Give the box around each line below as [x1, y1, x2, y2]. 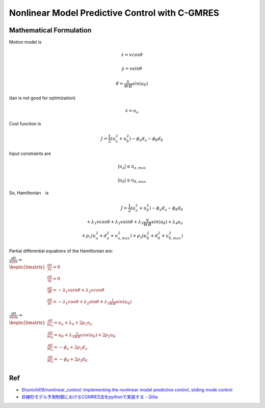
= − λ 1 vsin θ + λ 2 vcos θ [53, 287, 105, 294]
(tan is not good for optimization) [9, 95, 76, 101]
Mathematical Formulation [9, 26, 92, 34]
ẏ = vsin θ [121, 65, 142, 71]
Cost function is [9, 120, 41, 126]
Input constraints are [9, 150, 51, 157]
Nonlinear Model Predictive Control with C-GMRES [9, 7, 219, 18]
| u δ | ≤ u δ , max [117, 177, 147, 184]
